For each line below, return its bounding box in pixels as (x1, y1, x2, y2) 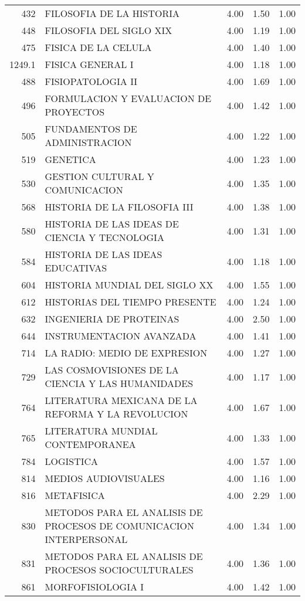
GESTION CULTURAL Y (45, 169, 154, 183)
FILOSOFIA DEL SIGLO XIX (45, 23, 172, 37)
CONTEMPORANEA (45, 437, 136, 451)
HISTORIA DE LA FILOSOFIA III (45, 200, 194, 213)
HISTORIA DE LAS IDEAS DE (45, 217, 179, 230)
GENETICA (45, 152, 96, 166)
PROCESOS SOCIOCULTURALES (45, 563, 194, 576)
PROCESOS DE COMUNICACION (45, 519, 194, 532)
